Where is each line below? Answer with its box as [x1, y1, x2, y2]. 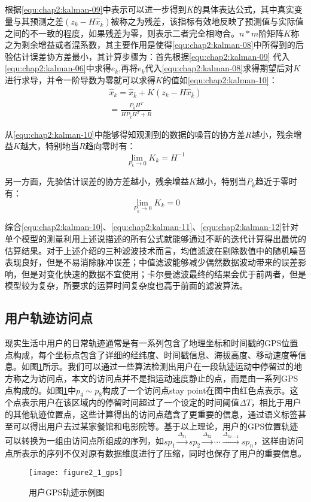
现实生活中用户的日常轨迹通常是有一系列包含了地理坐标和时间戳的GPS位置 [5, 337, 298, 349]
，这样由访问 [254, 434, 304, 447]
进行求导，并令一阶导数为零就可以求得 [5, 73, 155, 86]
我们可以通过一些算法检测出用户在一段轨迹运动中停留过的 [67, 360, 294, 373]
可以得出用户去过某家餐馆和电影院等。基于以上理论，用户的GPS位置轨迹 [13, 419, 298, 432]
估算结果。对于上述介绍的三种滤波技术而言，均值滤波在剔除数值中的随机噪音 [5, 244, 306, 256]
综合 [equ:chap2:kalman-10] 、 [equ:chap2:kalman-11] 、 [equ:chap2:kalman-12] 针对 [5, 220, 299, 233]
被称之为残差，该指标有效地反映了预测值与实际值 [111, 14, 304, 27]
